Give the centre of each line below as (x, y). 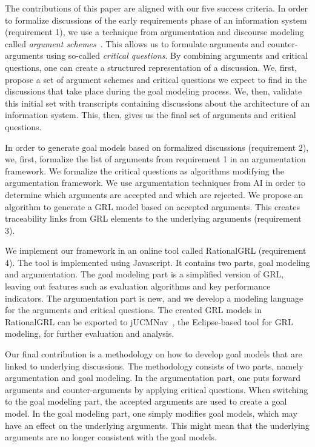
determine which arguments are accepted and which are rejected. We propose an (154, 194)
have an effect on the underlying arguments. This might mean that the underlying (157, 425)
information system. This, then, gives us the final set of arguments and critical (151, 115)
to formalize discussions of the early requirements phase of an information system (156, 20)
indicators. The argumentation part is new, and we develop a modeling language (154, 298)
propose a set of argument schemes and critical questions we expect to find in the (156, 79)
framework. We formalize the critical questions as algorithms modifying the (144, 171)
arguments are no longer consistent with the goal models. (111, 437)
